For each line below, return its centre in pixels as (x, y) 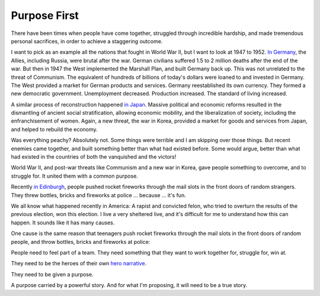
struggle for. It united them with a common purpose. (75, 176)
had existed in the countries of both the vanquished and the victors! (94, 157)
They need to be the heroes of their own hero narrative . (79, 263)
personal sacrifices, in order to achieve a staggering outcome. (87, 41)
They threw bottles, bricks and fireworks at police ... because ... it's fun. (98, 195)
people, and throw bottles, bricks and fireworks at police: (81, 242)
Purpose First (45, 15)
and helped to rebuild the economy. (54, 129)
